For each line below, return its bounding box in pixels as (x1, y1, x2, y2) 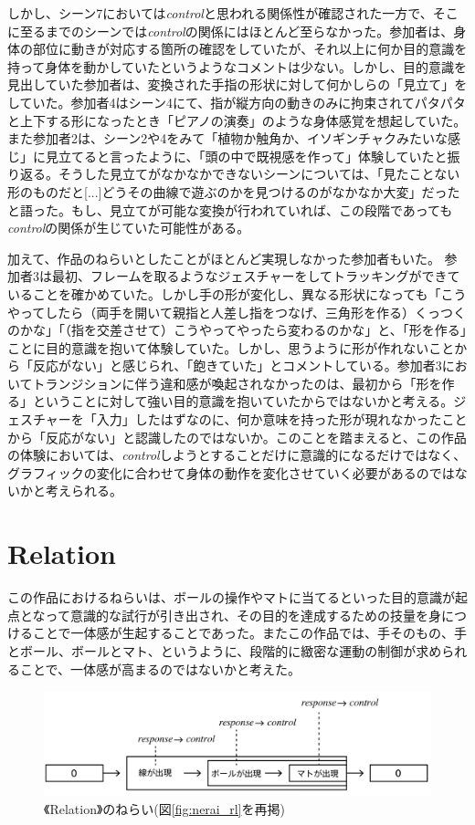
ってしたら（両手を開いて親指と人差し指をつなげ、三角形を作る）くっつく (19, 302, 466, 321)
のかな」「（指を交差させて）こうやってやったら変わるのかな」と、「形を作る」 (7, 320, 467, 339)
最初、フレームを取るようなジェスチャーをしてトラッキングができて (51, 266, 460, 286)
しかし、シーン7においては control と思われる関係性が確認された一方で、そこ (7, 4, 459, 22)
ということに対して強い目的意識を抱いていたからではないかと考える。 (32, 392, 454, 411)
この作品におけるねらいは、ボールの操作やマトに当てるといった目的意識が (7, 588, 455, 607)
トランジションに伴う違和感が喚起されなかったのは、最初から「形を (32, 373, 442, 392)
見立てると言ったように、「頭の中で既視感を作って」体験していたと (45, 146, 448, 165)
